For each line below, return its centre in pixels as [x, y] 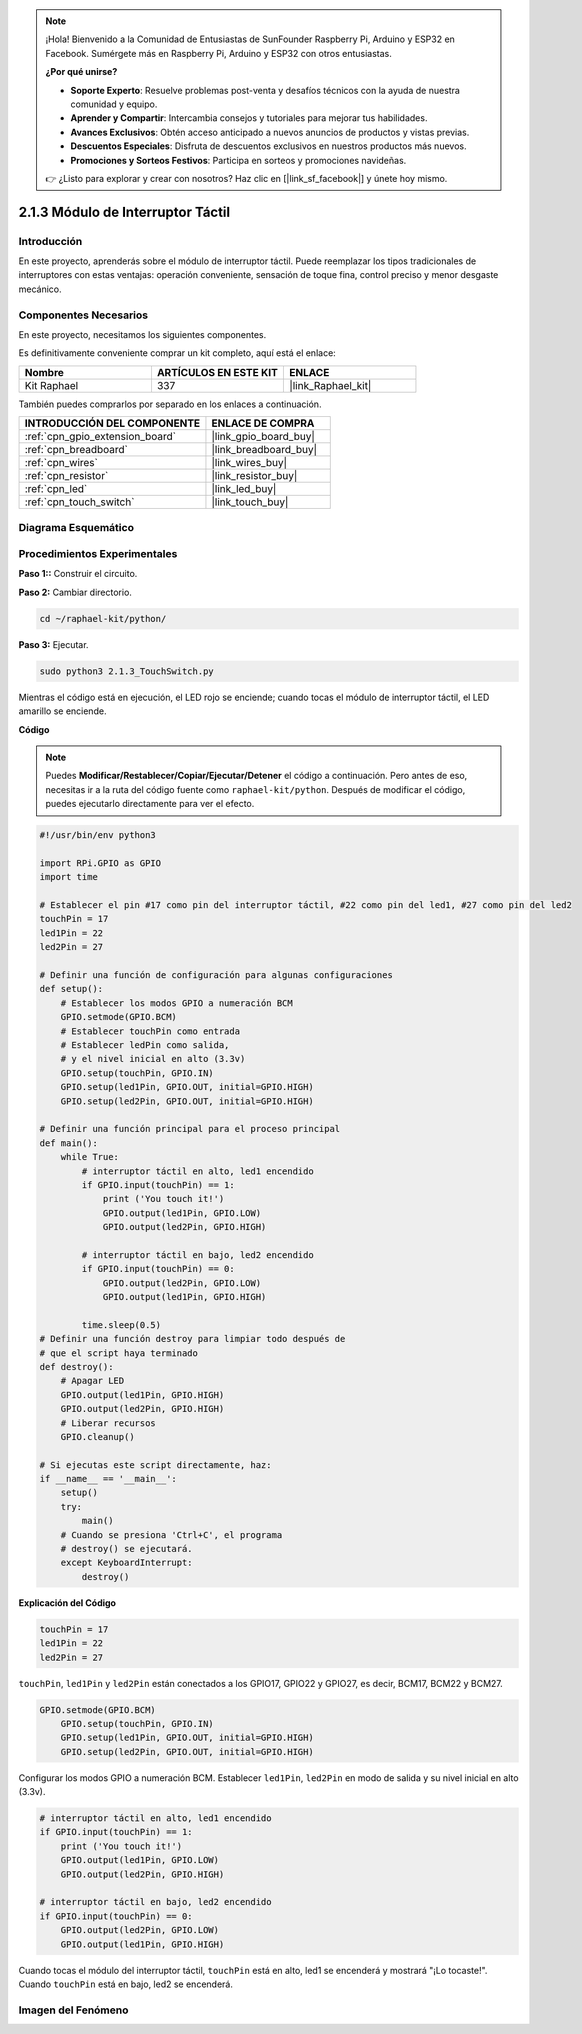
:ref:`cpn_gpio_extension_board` [100, 437]
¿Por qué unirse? [81, 72]
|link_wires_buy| [249, 463]
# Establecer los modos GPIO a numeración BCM [177, 1003]
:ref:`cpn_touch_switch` [79, 502]
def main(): [69, 1143]
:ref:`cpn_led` [56, 489]
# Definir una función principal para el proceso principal [190, 1129]
